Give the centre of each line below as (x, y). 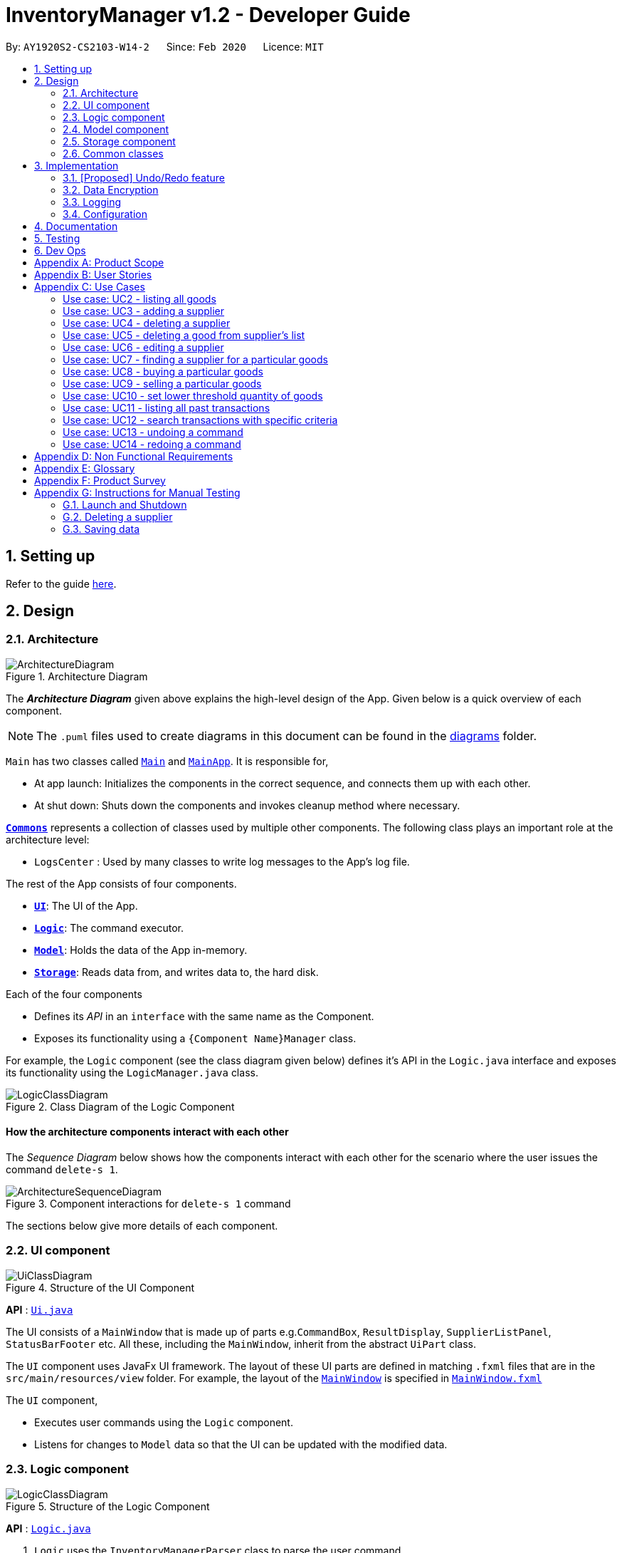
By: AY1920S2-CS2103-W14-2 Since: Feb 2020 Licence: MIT (165, 46)
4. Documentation (76, 226)
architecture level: (48, 839)
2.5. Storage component (119, 141)
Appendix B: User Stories (93, 274)
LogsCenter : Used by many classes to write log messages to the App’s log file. (222, 861)
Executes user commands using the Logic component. (164, 1422)
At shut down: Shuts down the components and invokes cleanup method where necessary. (247, 805)
